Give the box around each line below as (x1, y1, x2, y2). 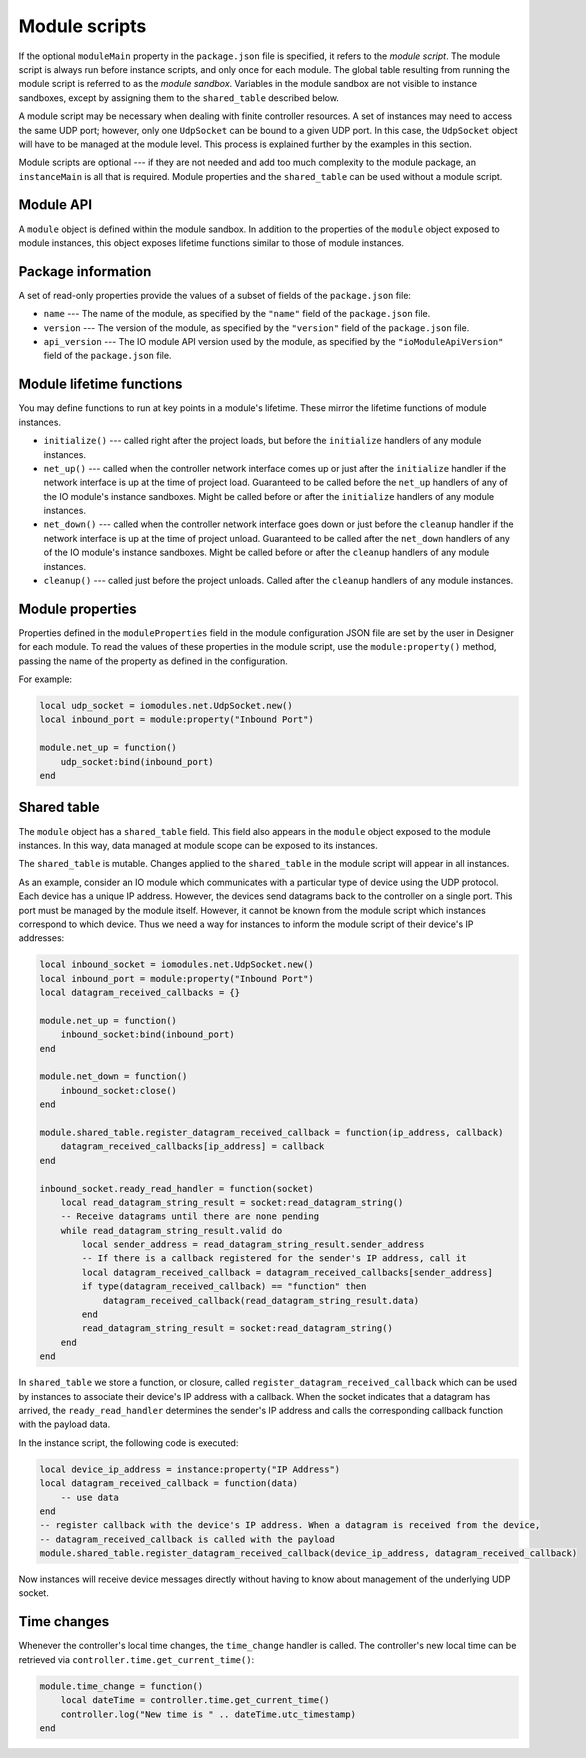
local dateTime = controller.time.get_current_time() (60, 1695, 330, 1706)
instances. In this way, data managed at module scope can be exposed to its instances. (18, 839, 379, 851)
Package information (18, 263, 152, 280)
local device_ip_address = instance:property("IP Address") (39, 1463, 341, 1475)
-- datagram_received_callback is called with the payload (39, 1533, 335, 1545)
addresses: (18, 932, 65, 944)
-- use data (60, 1491, 120, 1503)
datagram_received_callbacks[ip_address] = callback (60, 1141, 325, 1152)
